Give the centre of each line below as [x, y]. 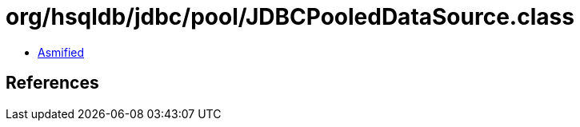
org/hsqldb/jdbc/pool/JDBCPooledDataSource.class [290, 17]
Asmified [61, 52]
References [52, 83]
